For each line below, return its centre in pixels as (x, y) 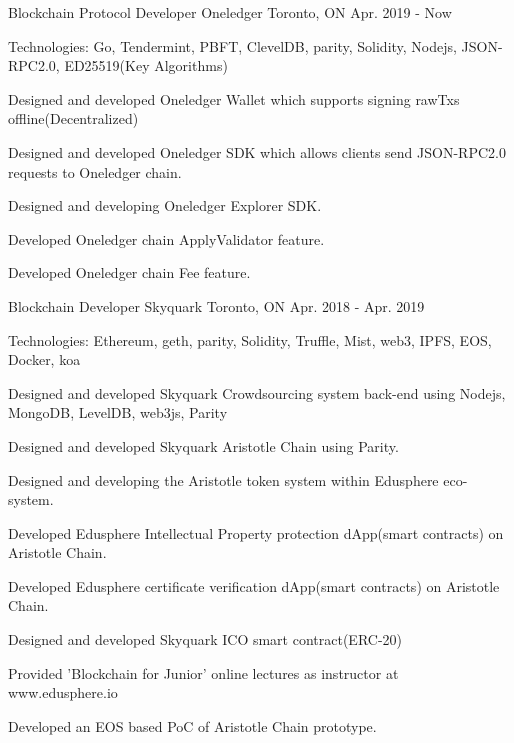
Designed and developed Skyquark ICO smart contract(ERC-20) (205, 639)
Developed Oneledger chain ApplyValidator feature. (166, 238)
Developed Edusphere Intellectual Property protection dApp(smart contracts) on (256, 532)
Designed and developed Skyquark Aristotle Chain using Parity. (203, 445)
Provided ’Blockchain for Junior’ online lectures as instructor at (203, 672)
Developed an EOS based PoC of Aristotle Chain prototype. (192, 725)
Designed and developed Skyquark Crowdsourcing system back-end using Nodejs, (257, 392)
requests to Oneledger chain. (95, 171)
